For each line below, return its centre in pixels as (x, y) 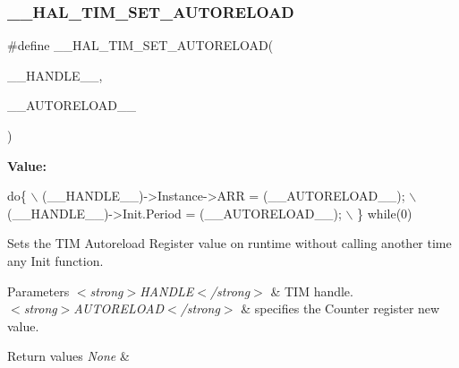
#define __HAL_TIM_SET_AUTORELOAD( (140, 45)
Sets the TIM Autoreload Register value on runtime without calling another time (229, 243)
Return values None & (68, 356)
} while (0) (385, 213)
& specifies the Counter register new (340, 308)
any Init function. (55, 260)
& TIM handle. (312, 291)
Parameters (38, 291)
